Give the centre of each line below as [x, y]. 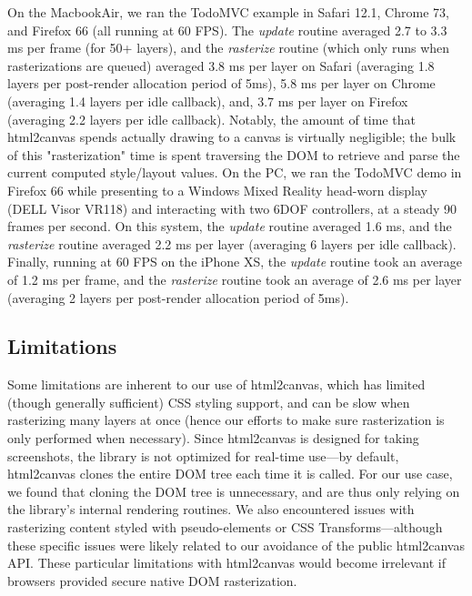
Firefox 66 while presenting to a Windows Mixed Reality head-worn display [217, 190]
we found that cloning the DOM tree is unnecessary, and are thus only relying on [234, 491]
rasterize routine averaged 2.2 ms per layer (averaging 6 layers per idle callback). [232, 243]
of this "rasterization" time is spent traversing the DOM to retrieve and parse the [234, 154]
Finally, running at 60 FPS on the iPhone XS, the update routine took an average [235, 262]
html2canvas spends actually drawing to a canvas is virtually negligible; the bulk [232, 137]
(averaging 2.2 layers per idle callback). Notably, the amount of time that [211, 119]
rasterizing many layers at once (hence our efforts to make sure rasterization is [226, 420]
